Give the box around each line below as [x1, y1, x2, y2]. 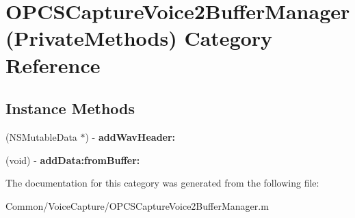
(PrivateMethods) [5, 24, 177, 52]
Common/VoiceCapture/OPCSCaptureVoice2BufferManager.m [5, 198, 269, 213]
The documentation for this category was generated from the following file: [5, 176, 319, 190]
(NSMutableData [5, 129, 77, 144]
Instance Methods [5, 98, 135, 119]
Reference [5, 51, 101, 79]
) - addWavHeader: [85, 129, 176, 144]
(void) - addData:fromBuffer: [5, 152, 140, 167]
